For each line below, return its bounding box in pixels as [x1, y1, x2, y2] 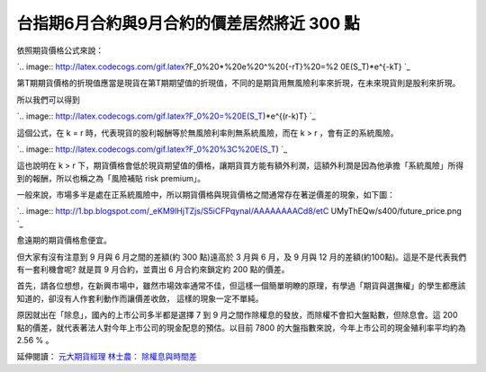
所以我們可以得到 [16, 94, 80, 105]
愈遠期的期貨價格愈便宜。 [16, 235, 112, 246]
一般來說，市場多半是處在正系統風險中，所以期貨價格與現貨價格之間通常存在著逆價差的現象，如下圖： [16, 190, 395, 200]
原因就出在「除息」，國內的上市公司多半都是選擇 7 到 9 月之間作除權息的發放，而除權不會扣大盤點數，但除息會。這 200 [16, 310, 458, 321]
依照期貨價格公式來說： [16, 45, 103, 56]
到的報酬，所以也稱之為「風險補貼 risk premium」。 [16, 173, 206, 183]
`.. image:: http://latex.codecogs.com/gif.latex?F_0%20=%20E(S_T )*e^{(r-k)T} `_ [16, 111, 316, 121]
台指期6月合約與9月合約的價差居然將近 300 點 [16, 13, 360, 33]
